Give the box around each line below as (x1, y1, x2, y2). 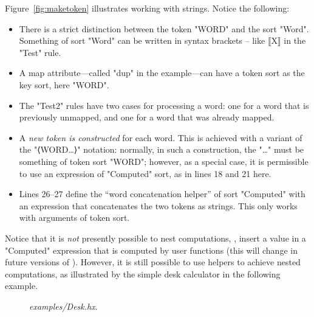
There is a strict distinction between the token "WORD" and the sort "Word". (19, 22, 309, 35)
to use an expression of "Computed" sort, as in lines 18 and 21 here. (19, 167, 271, 179)
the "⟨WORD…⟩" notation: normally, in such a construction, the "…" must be (19, 143, 304, 156)
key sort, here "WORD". (19, 78, 109, 91)
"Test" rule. (19, 46, 61, 58)
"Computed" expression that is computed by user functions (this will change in (5, 243, 298, 256)
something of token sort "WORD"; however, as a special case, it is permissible (19, 155, 309, 167)
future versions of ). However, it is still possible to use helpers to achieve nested (5, 256, 301, 268)
